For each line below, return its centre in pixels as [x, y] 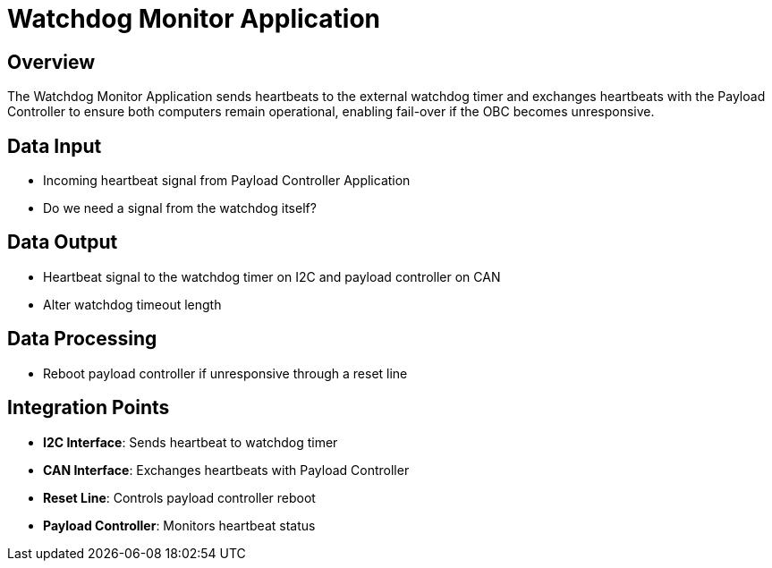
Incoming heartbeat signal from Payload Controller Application [227, 181]
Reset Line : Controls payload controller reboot [179, 497]
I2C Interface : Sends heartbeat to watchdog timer [191, 442]
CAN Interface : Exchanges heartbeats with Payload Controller [226, 470]
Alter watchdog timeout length [132, 304]
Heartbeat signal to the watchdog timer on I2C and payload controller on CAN [272, 276]
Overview [51, 62]
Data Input [55, 146]
